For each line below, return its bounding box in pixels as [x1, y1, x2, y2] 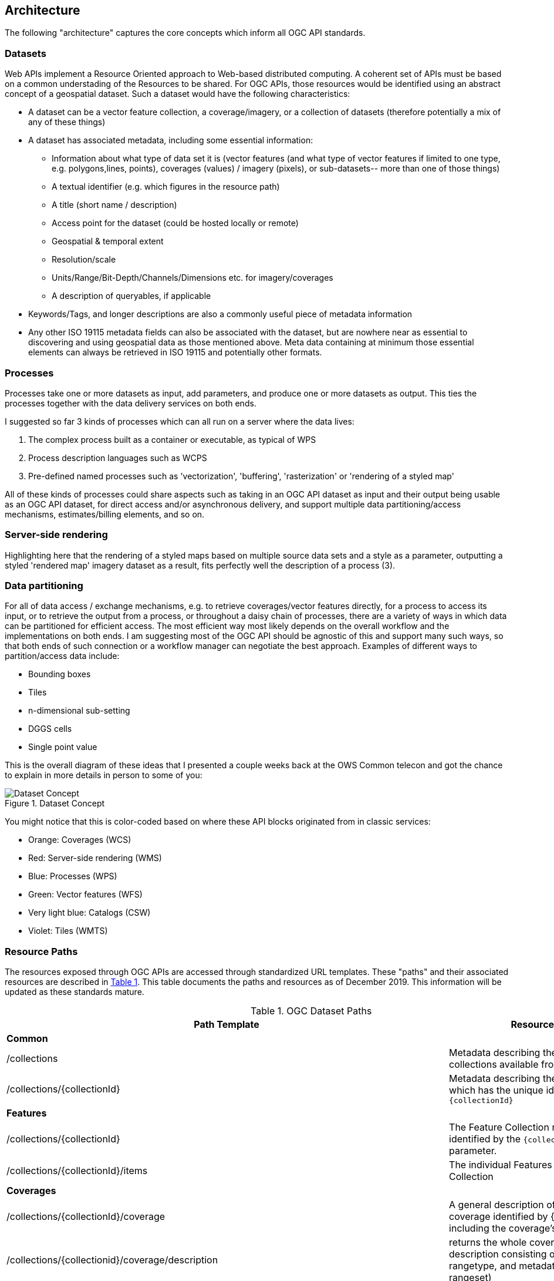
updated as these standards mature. [5, 987, 144, 997]
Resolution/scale [52, 254, 116, 265]
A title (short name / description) [52, 200, 177, 210]
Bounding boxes [28, 669, 91, 680]
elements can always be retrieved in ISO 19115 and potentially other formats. [28, 347, 322, 358]
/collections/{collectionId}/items [6, 1165, 148, 1177]
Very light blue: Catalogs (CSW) [28, 907, 151, 918]
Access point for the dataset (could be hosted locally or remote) [52, 218, 299, 228]
